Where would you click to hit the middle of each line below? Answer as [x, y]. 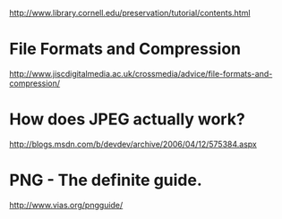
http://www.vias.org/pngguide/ [66, 205]
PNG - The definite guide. [106, 180]
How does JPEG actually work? [128, 119]
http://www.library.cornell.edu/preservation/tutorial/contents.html [130, 13]
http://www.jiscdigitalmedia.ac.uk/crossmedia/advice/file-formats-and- [141, 73]
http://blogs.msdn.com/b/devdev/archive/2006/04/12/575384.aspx [133, 144]
